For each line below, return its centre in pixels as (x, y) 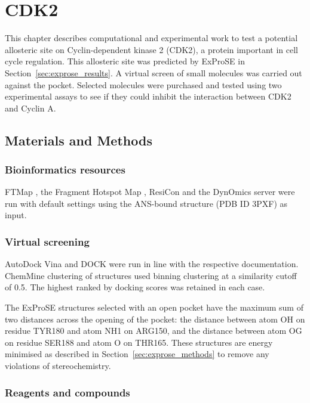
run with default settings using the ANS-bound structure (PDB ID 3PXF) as (146, 203)
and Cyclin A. (30, 108)
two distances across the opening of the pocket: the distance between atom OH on (155, 319)
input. (16, 215)
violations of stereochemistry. (58, 366)
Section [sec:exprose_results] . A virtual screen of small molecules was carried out (154, 72)
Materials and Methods (79, 140)
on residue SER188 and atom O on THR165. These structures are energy (139, 342)
